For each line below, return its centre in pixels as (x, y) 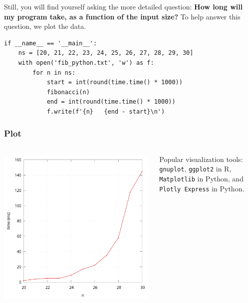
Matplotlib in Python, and (201, 178)
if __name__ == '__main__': (51, 43)
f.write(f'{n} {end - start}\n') (106, 111)
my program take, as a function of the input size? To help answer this (122, 16)
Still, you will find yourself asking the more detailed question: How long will (124, 6)
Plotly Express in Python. (202, 188)
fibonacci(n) (68, 92)
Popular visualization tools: (201, 159)
